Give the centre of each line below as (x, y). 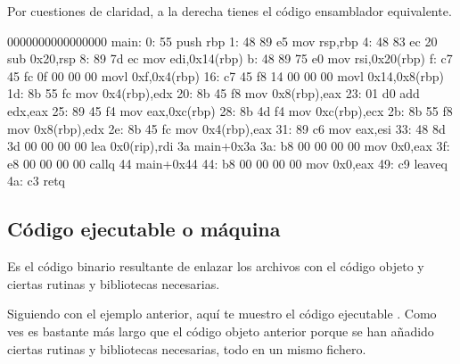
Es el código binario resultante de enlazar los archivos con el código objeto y (216, 266)
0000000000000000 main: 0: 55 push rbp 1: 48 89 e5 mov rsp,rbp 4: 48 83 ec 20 (222, 41)
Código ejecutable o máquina (144, 229)
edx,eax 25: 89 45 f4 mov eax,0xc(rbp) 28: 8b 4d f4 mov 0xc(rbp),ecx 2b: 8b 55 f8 (230, 110)
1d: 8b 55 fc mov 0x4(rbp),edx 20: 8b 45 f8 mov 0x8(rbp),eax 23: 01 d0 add (214, 93)
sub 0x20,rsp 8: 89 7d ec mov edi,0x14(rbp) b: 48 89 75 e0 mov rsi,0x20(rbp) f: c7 (230, 58)
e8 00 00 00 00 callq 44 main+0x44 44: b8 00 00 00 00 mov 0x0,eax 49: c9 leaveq (227, 163)
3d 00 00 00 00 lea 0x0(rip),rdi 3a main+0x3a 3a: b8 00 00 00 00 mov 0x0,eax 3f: (229, 146)
